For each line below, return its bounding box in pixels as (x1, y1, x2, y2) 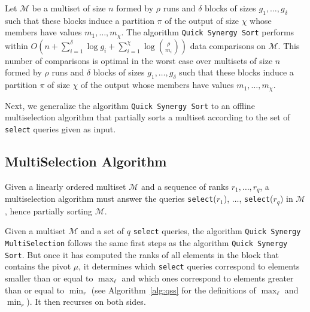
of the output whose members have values (80, 78, 234, 91)
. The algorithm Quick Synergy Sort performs (121, 26, 294, 38)
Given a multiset (5, 225, 66, 237)
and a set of (81, 225, 124, 237)
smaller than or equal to (5, 271, 93, 284)
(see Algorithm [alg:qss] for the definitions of (91, 283, 256, 296)
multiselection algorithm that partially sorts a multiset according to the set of (5, 111, 290, 123)
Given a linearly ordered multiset (5, 180, 126, 192)
